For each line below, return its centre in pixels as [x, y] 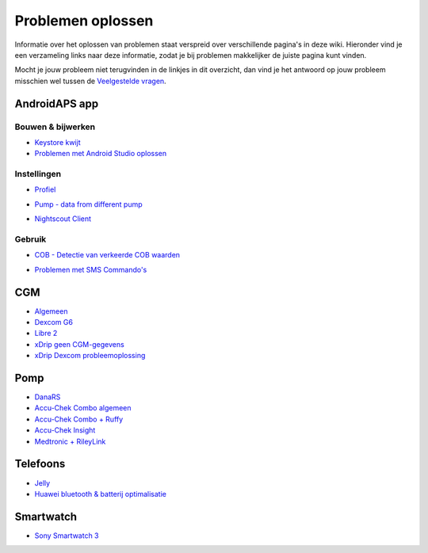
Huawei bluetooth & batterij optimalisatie [100, 494]
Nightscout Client [63, 219]
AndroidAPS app [57, 103]
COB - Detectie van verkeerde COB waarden [107, 255]
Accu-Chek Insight [65, 430]
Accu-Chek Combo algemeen [83, 408]
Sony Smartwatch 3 [67, 536]
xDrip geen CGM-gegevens [79, 344]
